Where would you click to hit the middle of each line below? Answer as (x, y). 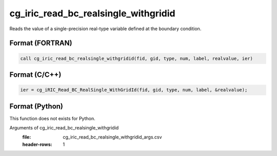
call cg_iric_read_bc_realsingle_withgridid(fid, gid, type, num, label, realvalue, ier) (137, 58)
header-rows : (37, 144)
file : (27, 137)
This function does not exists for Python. (52, 118)
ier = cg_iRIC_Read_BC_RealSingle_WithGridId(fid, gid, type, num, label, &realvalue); (134, 90)
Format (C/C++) (35, 74)
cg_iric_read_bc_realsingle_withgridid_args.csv (112, 137)
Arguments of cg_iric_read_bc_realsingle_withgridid (64, 128)
